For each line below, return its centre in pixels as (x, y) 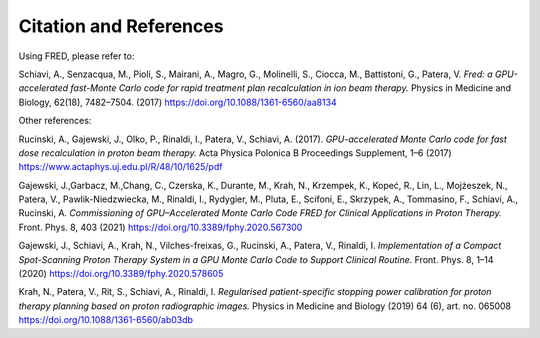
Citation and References (121, 26)
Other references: (55, 121)
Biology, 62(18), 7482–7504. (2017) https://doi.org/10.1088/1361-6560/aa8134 (177, 102)
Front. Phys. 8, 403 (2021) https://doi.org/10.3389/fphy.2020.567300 (160, 227)
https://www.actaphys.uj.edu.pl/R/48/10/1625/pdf (120, 167)
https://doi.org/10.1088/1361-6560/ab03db (106, 320)
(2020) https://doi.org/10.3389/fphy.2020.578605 (121, 274)
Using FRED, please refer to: (76, 56)
